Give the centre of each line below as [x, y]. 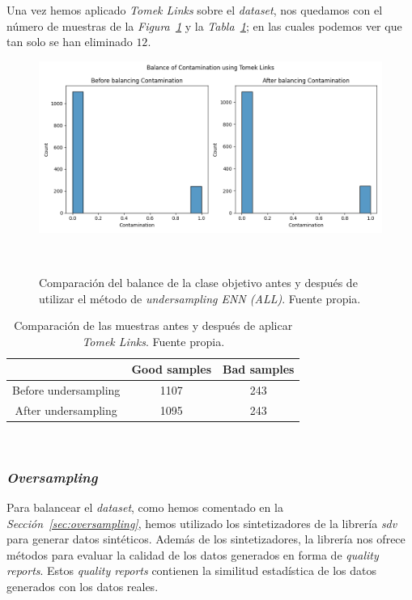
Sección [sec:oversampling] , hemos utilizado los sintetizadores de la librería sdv [202, 523]
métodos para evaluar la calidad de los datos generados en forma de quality [193, 554]
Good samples [172, 369]
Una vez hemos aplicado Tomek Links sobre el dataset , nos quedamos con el [195, 10]
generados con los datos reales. [83, 586]
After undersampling [66, 410]
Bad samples [259, 369]
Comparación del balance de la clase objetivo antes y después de [198, 282]
